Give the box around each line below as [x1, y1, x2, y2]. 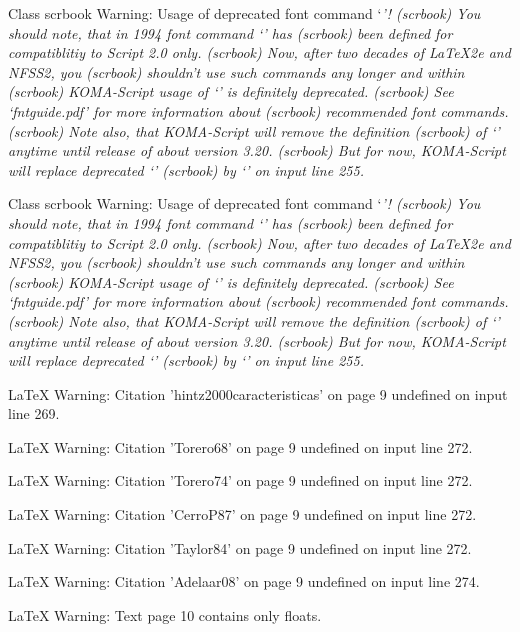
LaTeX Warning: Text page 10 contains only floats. [8, 604, 322, 625]
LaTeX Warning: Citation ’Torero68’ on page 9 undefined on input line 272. [8, 436, 473, 457]
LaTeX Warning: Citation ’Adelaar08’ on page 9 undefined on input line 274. [8, 571, 480, 592]
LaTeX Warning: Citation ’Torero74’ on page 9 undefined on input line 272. [8, 470, 473, 491]
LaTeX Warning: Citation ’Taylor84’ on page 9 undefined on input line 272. [8, 537, 472, 558]
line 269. [8, 403, 60, 424]
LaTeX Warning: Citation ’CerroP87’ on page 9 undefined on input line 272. [8, 504, 477, 525]
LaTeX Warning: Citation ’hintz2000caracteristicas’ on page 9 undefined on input [8, 383, 508, 404]
